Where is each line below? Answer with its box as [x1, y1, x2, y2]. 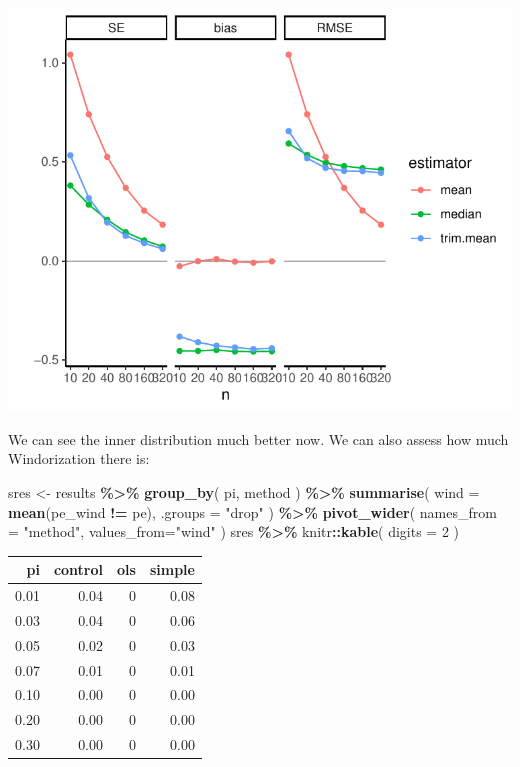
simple [149, 559, 195, 580]
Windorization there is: [8, 448, 150, 469]
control [53, 559, 104, 580]
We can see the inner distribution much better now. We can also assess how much [8, 428, 509, 449]
